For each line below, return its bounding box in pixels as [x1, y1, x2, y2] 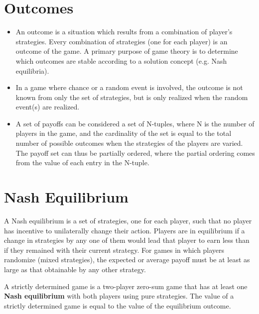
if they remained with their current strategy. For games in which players [4, 244, 225, 255]
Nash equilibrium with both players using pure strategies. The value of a [4, 291, 234, 301]
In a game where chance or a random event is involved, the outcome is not [15, 82, 243, 93]
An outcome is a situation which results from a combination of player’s [15, 26, 233, 37]
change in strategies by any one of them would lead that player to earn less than [4, 235, 250, 245]
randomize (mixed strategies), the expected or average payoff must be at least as [4, 254, 250, 265]
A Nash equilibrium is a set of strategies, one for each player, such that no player [4, 215, 252, 225]
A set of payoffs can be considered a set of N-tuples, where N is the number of [15, 118, 255, 128]
